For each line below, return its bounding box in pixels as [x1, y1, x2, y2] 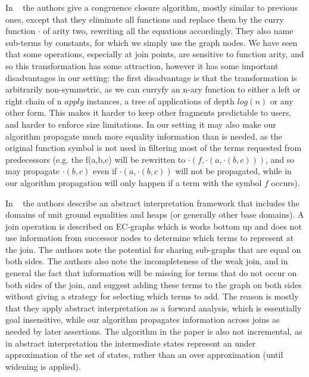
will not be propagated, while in [175, 165, 292, 177]
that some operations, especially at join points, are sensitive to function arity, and [5, 48, 304, 60]
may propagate [5, 165, 60, 177]
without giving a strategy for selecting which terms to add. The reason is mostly [5, 290, 299, 302]
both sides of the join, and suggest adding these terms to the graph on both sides [5, 278, 302, 291]
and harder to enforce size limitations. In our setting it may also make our [5, 118, 276, 130]
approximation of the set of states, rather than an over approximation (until [5, 348, 283, 361]
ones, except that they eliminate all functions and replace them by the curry [5, 13, 284, 25]
